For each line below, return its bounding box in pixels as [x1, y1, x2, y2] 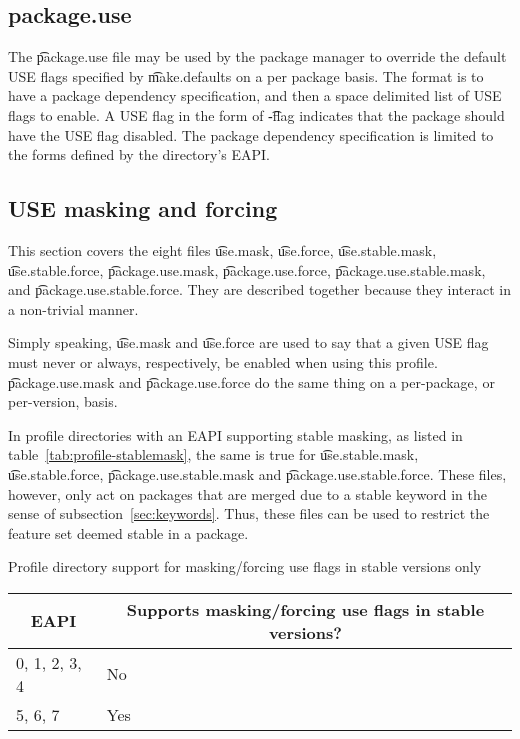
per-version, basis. [8, 391, 118, 412]
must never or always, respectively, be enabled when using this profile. [8, 351, 438, 372]
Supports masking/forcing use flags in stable [126, 597, 485, 621]
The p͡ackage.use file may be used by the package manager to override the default [8, 46, 507, 67]
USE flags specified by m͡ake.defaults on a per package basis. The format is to [8, 65, 484, 86]
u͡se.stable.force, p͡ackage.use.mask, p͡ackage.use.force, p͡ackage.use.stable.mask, [8, 259, 486, 280]
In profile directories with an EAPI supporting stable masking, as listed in [8, 424, 463, 445]
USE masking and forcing [8, 193, 278, 224]
